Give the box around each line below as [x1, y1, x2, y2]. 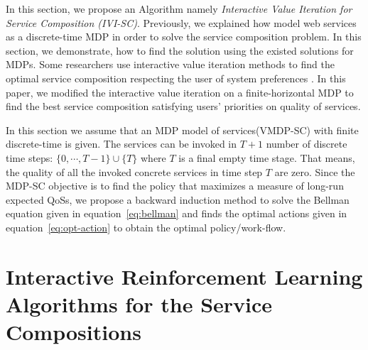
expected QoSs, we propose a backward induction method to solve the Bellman [6, 192, 350, 207]
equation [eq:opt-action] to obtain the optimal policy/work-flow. [6, 219, 286, 234]
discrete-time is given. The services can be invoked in [6, 136, 237, 151]
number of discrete [266, 136, 347, 151]
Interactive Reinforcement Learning [6, 261, 363, 290]
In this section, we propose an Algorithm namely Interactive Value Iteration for [6, 1, 352, 16]
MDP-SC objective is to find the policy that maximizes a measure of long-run [6, 178, 344, 193]
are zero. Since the [274, 164, 355, 179]
